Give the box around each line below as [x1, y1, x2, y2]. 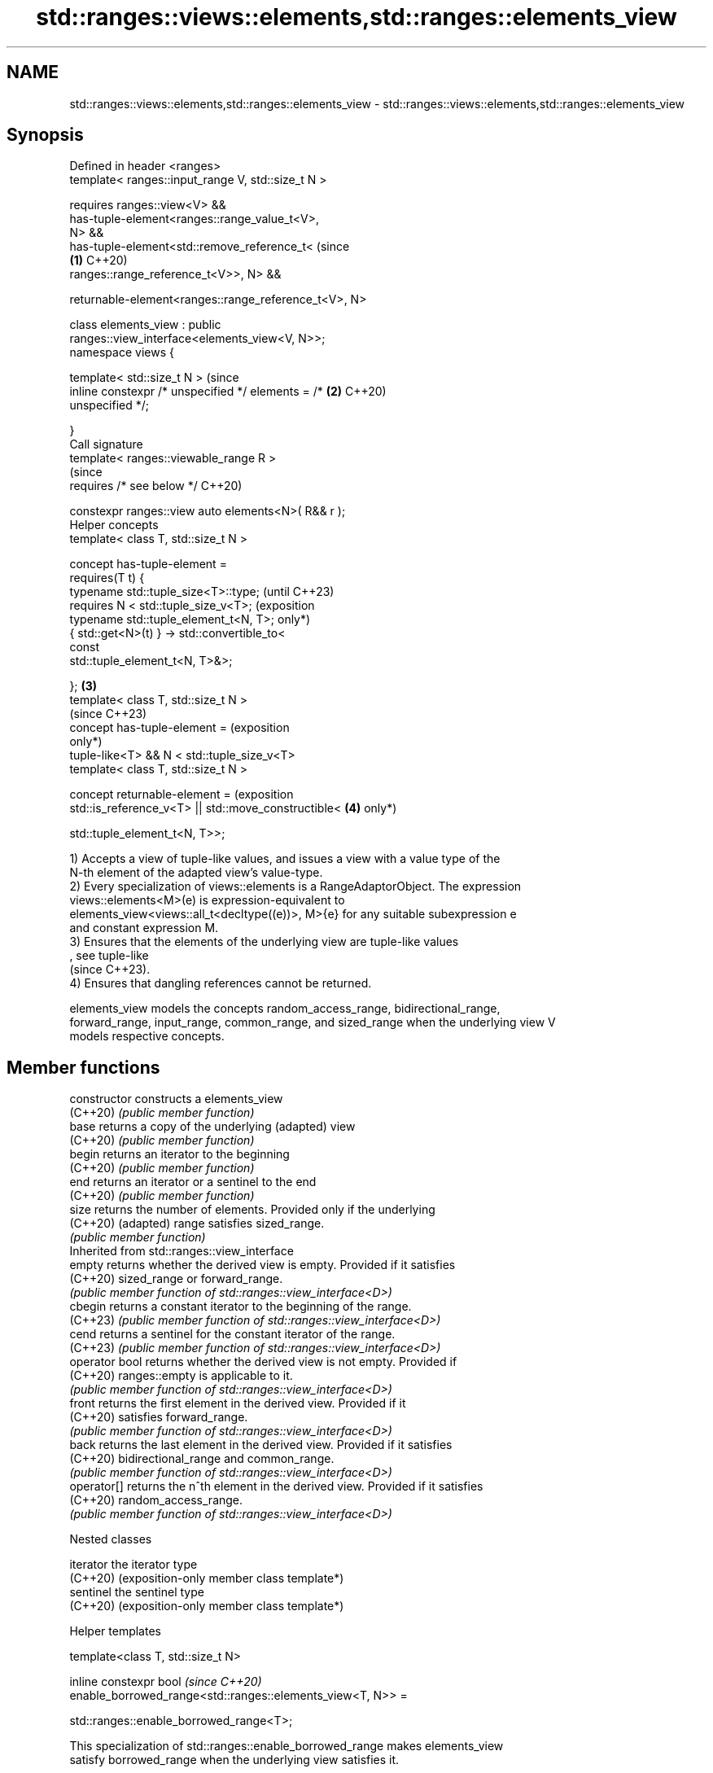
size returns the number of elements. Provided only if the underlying [69, 1202, 435, 1217]
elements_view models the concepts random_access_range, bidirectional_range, [69, 1001, 501, 1016]
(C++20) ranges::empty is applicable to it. [69, 1368, 293, 1383]
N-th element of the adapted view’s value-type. [69, 865, 323, 880]
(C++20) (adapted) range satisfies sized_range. [69, 1216, 325, 1231]
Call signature [69, 437, 143, 452]
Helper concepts [69, 518, 159, 532]
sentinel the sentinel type [69, 1585, 204, 1600]
